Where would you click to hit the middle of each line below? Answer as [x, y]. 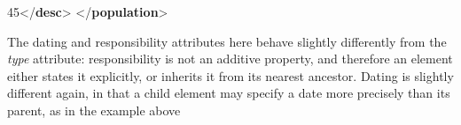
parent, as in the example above [94, 110]
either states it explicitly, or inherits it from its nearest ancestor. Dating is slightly [230, 75]
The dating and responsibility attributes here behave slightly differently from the [227, 41]
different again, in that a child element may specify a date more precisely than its [229, 93]
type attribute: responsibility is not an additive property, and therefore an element [230, 59]
